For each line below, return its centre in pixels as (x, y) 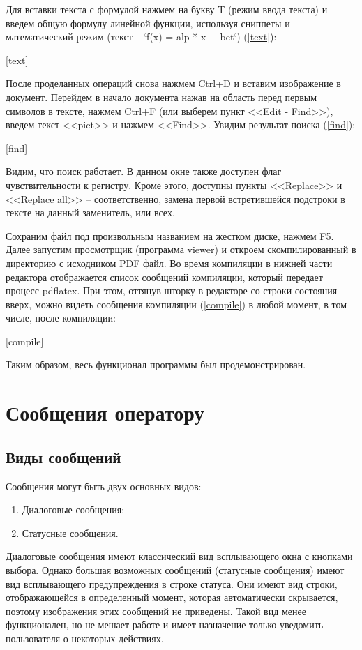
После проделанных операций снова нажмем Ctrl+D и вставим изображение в (173, 83)
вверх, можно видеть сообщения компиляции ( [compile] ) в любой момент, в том (176, 304)
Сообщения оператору (105, 413)
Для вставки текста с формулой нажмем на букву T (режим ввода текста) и (167, 9)
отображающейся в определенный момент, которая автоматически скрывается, (172, 597)
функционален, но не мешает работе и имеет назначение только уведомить (165, 625)
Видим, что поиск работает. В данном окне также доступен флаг (144, 171)
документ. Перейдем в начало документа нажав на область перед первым (161, 97)
